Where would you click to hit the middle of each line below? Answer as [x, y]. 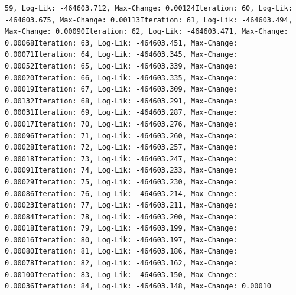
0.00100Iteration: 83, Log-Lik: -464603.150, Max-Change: [121, 275]
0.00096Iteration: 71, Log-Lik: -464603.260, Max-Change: [121, 136]
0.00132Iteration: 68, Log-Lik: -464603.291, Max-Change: [121, 101]
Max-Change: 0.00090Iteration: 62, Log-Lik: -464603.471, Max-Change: [147, 32]
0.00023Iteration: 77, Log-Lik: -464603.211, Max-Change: [121, 205]
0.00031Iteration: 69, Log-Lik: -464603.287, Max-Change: [121, 113]
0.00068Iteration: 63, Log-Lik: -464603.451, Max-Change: [121, 43]
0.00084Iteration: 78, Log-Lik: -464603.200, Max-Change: [121, 217]
